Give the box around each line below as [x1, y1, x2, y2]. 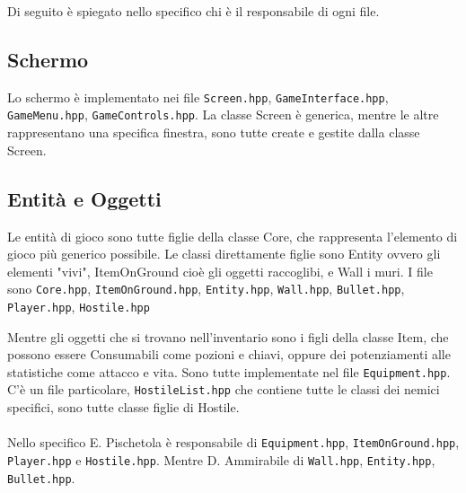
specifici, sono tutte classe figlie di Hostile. [7, 398, 240, 417]
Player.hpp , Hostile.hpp [7, 296, 150, 315]
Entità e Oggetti [7, 184, 162, 212]
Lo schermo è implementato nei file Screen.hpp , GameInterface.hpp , [7, 87, 389, 106]
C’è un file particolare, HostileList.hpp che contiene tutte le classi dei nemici [7, 380, 440, 399]
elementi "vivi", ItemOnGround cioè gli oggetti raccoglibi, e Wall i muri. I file [7, 261, 433, 280]
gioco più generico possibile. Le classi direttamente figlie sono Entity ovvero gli [7, 244, 441, 263]
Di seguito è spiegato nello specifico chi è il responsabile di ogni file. [7, 2, 380, 20]
